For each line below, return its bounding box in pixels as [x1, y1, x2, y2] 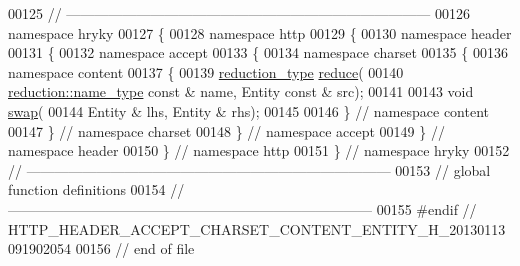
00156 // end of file [75, 238, 195, 259]
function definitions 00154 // [8, 179, 185, 200]
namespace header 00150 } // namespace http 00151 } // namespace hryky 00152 [8, 140, 510, 161]
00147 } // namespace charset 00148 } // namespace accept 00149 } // [8, 120, 445, 141]
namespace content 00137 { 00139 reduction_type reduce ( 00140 [8, 61, 404, 82]
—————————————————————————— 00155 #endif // [8, 198, 477, 219]
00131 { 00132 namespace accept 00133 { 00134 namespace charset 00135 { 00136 [8, 42, 508, 63]
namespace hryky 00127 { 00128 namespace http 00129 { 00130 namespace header [8, 22, 512, 43]
